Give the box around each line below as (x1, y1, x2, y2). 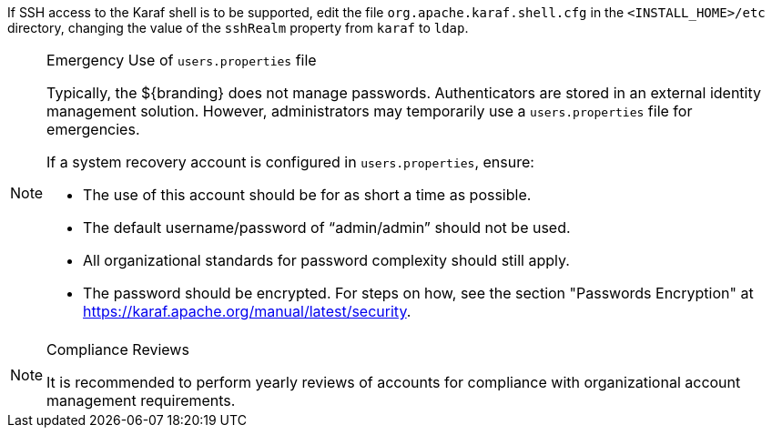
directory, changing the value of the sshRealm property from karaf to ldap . (7, 20, 469, 35)
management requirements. (46, 391, 236, 410)
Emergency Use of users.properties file (46, 51, 317, 69)
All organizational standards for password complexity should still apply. (83, 251, 570, 269)
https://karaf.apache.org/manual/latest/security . (83, 302, 411, 320)
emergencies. (46, 120, 140, 138)
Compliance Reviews (46, 340, 189, 359)
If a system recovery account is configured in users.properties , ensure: (46, 153, 534, 171)
